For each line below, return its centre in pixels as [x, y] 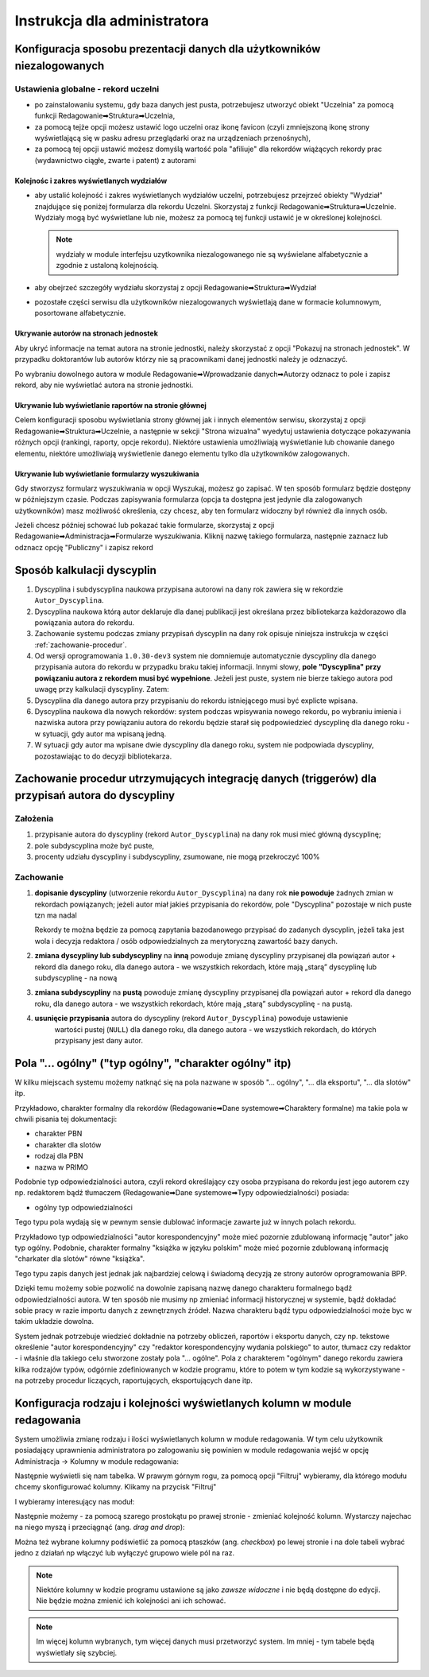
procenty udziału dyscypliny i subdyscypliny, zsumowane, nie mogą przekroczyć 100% [178, 857]
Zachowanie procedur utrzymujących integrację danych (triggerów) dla [196, 779]
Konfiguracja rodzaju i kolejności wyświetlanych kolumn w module [183, 1403]
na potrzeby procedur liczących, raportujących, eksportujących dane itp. [134, 1380]
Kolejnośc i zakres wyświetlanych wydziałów [91, 181]
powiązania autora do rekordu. [85, 622]
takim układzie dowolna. [54, 1322]
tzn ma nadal [56, 915]
